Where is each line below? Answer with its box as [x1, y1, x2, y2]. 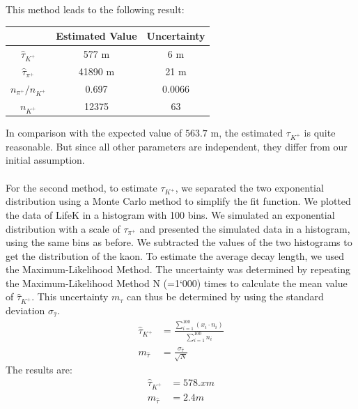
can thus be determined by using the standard [127, 289, 324, 304]
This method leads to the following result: [6, 2, 185, 16]
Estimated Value [56, 29, 137, 43]
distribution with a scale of [6, 221, 120, 236]
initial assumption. [6, 153, 85, 167]
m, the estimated [210, 125, 283, 140]
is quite [304, 125, 336, 140]
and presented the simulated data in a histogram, [139, 221, 350, 236]
